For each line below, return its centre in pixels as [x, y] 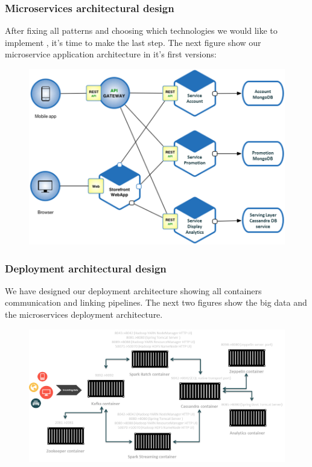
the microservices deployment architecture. [84, 314]
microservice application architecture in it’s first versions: [111, 54]
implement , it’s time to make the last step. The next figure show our [133, 42]
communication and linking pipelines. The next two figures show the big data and [156, 302]
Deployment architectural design [86, 268]
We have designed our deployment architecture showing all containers [133, 290]
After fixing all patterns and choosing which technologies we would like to [141, 31]
